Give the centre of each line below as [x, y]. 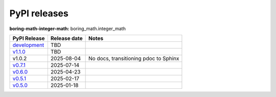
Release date [66, 38]
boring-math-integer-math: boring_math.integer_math [68, 29]
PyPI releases [39, 13]
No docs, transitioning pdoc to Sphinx [134, 58]
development [28, 45]
